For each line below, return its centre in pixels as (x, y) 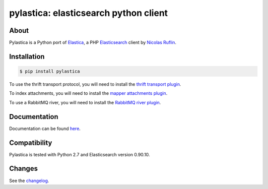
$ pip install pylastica (50, 71)
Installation (27, 56)
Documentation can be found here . (45, 128)
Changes (24, 169)
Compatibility (31, 143)
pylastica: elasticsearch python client (89, 13)
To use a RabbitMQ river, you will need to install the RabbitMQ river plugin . (85, 102)
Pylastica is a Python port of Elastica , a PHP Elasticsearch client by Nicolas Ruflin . (93, 43)
